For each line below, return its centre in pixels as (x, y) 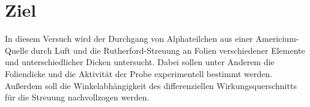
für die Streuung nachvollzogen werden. (77, 97)
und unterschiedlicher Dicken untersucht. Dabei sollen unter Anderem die (140, 62)
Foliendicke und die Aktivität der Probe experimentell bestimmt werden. (139, 73)
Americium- (277, 39)
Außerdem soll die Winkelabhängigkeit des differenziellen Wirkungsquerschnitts (151, 85)
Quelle (17, 50)
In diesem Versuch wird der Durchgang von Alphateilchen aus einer (129, 39)
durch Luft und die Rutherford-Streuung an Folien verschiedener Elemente (168, 50)
